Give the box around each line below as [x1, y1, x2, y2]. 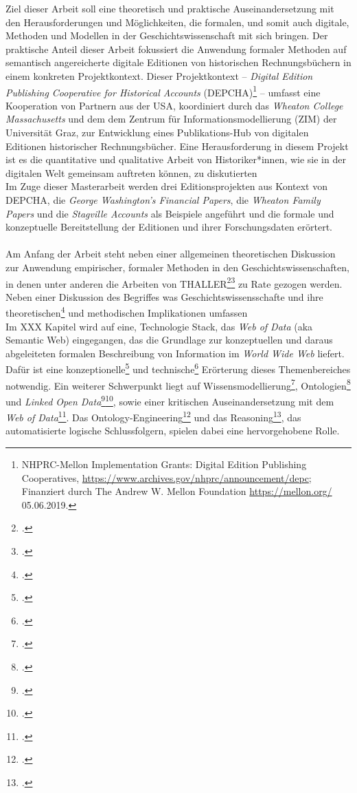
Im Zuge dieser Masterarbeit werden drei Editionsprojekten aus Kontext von [5, 179, 327, 193]
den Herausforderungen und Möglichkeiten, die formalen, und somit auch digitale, [5, 14, 349, 29]
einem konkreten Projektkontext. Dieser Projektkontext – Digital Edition [5, 68, 313, 83]
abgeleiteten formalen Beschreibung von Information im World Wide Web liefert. [5, 346, 345, 360]
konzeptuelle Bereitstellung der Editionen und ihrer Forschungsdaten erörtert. [5, 220, 333, 234]
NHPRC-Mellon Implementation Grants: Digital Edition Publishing [21, 457, 307, 471]
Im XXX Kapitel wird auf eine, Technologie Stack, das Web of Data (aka [5, 319, 313, 333]
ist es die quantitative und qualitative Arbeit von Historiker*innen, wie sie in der [5, 152, 346, 167]
